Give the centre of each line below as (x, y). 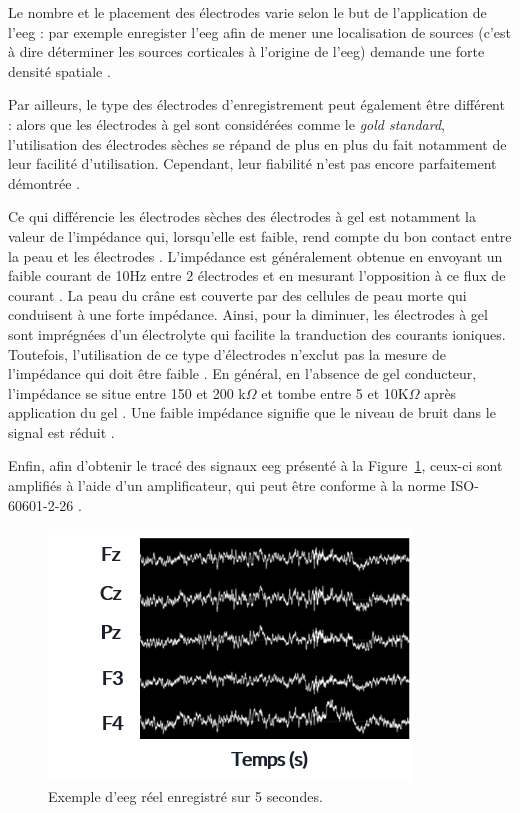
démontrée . (44, 182)
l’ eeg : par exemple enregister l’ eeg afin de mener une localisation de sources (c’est (259, 31)
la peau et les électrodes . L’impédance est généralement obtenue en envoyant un (255, 255)
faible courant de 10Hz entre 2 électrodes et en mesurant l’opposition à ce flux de (257, 275)
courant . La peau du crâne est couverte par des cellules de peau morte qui (237, 294)
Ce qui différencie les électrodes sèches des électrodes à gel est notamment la (242, 216)
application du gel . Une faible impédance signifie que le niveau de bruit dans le (252, 412)
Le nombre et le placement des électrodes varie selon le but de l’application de (247, 12)
